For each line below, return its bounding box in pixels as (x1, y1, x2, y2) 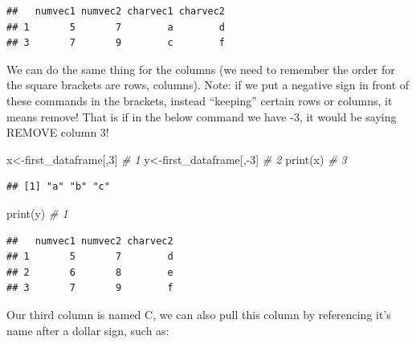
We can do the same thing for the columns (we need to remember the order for (6, 60, 395, 77)
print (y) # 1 (6, 204, 68, 221)
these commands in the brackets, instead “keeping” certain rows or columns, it (6, 92, 393, 109)
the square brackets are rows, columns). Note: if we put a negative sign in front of (6, 76, 410, 93)
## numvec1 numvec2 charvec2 (6, 235, 173, 247)
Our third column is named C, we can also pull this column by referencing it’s (6, 305, 391, 322)
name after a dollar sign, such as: (6, 321, 169, 338)
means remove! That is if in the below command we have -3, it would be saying (6, 108, 397, 125)
